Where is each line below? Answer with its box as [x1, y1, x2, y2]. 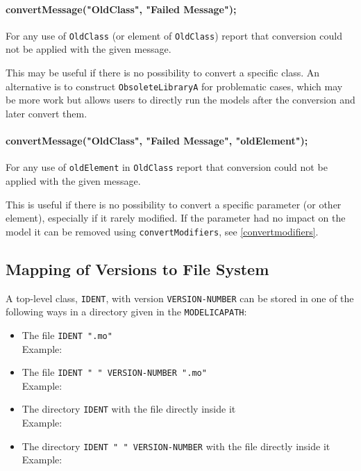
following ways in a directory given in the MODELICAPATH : [6, 304, 247, 319]
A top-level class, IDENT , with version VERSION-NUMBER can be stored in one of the [6, 290, 354, 305]
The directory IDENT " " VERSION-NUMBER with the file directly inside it [22, 438, 330, 453]
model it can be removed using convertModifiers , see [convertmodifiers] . [6, 224, 319, 238]
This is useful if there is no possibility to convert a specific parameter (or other [6, 197, 342, 211]
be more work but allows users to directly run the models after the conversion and [6, 92, 355, 107]
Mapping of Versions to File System [6, 258, 269, 279]
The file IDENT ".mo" [22, 327, 112, 342]
